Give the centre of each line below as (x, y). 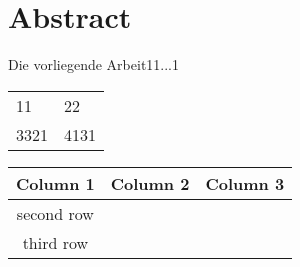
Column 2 (150, 183)
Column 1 (55, 183)
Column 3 (245, 183)
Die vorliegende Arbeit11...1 (94, 64)
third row (55, 242)
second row (55, 213)
